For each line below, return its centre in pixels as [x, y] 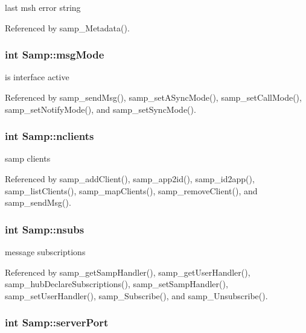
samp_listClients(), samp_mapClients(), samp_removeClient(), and [131, 190]
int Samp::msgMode [55, 55]
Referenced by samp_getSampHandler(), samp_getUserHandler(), [128, 272]
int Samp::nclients [49, 136]
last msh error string [43, 7]
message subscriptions [45, 252]
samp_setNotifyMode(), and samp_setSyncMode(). [100, 109]
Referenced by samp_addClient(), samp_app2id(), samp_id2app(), [130, 179]
